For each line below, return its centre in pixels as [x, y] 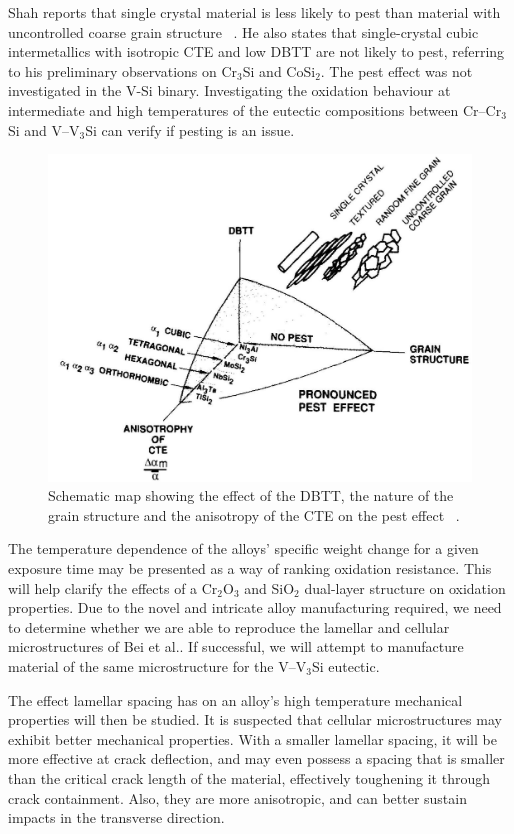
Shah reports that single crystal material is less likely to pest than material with [254, 12]
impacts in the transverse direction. [116, 817]
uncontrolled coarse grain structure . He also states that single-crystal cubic [243, 31]
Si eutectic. [345, 666]
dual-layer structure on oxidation [405, 587]
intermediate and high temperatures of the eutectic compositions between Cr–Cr [255, 109]
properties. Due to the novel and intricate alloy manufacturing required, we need [255, 607]
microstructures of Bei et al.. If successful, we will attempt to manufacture [236, 646]
